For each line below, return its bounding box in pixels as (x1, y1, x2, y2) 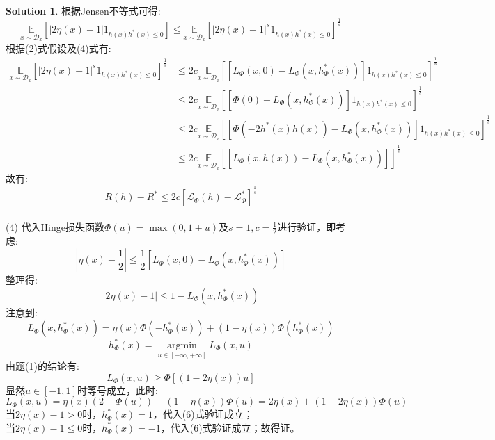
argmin (167, 340, 197, 350)
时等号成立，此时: (77, 382, 158, 397)
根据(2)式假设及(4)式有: (6, 40, 111, 55)
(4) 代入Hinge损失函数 (6, 219, 104, 234)
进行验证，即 (277, 219, 336, 234)
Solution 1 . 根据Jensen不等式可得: (6, 3, 161, 17)
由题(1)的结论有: (6, 359, 79, 373)
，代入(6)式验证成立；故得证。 (160, 420, 300, 434)
